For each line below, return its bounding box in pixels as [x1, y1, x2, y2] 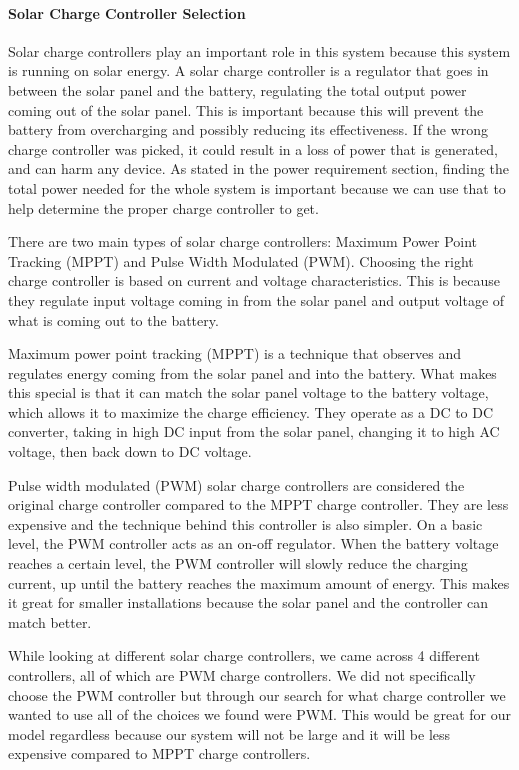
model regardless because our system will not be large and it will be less [8, 723, 451, 744]
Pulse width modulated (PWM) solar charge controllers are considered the [8, 474, 465, 495]
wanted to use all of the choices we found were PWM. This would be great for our [8, 704, 511, 725]
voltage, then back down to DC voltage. [8, 441, 252, 462]
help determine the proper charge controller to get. [8, 197, 319, 218]
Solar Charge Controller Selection [8, 2, 246, 23]
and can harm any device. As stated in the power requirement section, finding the [8, 158, 509, 179]
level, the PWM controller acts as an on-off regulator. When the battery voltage [8, 533, 499, 554]
